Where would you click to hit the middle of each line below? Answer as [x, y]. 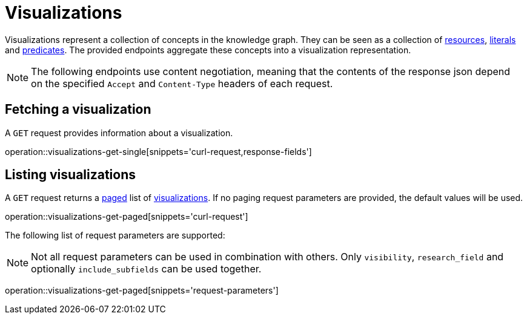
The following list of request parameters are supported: [115, 235]
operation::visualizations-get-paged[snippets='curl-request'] [127, 217]
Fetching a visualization [78, 110]
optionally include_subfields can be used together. [146, 269]
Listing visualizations [71, 175]
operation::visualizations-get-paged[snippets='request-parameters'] [142, 291]
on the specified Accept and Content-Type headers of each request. [182, 83]
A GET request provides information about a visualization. [119, 133]
